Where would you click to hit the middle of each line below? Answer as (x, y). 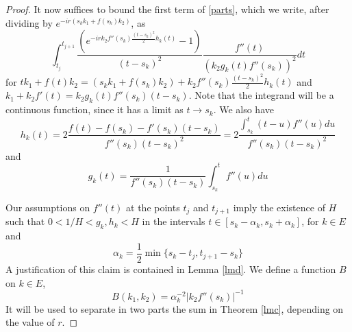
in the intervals (174, 221)
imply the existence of (279, 207)
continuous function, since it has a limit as (95, 109)
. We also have (243, 109)
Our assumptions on (48, 207)
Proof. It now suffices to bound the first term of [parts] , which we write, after (167, 9)
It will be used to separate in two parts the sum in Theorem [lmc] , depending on (175, 308)
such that (25, 221)
